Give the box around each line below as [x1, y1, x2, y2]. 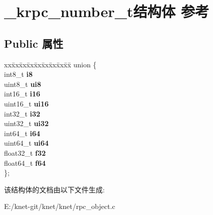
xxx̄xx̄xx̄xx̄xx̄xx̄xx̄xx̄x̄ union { [4, 59, 97, 69]
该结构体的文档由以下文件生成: [4, 184, 105, 194]
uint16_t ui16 [4, 98, 49, 109]
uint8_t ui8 [4, 78, 41, 89]
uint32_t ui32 [4, 118, 49, 129]
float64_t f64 [4, 157, 46, 168]
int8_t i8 [4, 69, 33, 79]
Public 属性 [4, 35, 63, 51]
